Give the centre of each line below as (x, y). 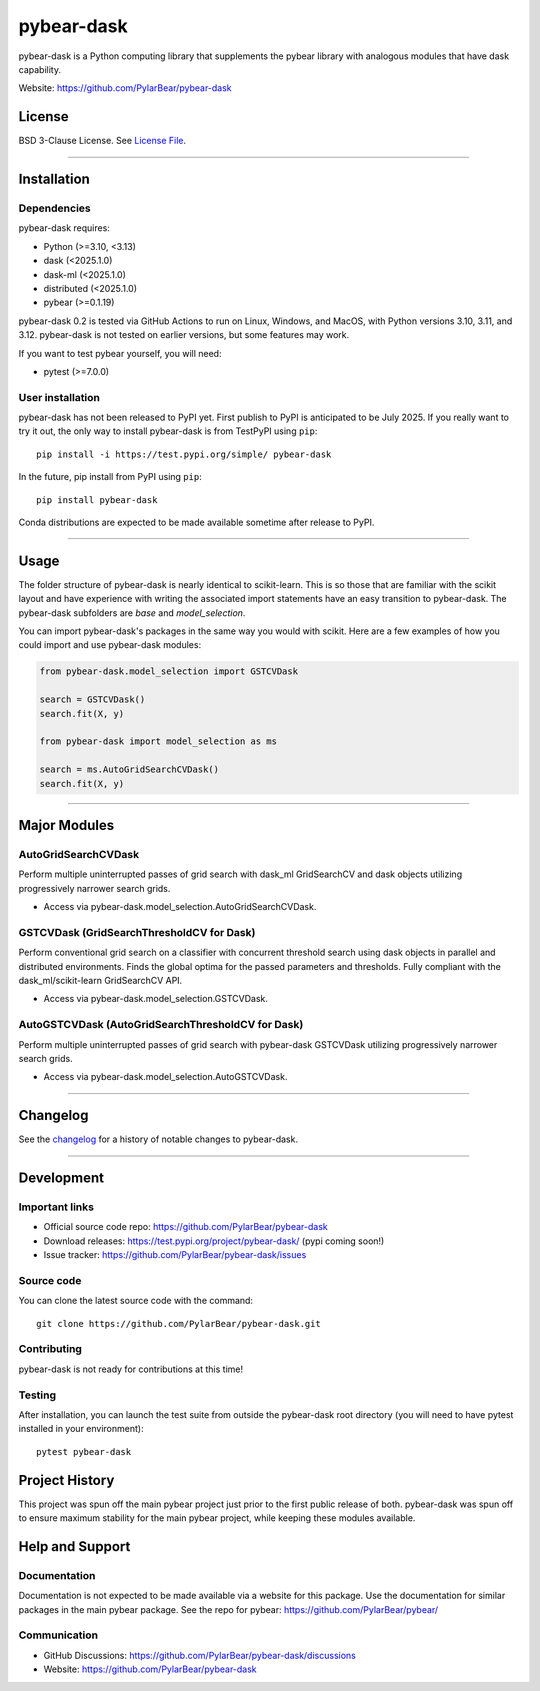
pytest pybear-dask (84, 1451)
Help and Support (74, 1546)
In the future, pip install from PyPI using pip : (110, 477)
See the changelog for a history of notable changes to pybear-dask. (158, 1139)
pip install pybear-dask (97, 499)
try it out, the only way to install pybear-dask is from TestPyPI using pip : (168, 431)
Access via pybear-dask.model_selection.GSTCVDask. (156, 999)
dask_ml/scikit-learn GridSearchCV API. (100, 981)
